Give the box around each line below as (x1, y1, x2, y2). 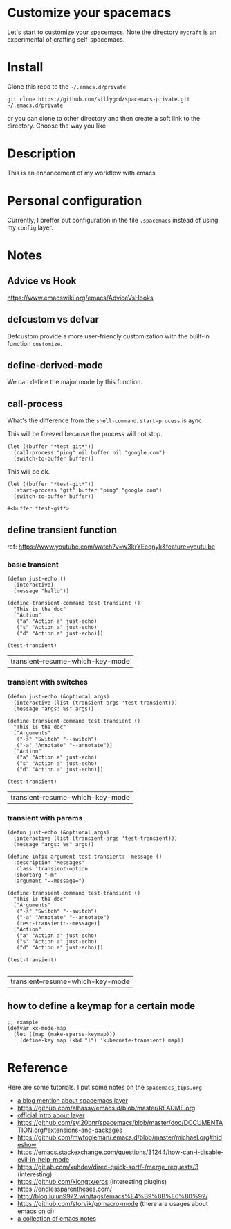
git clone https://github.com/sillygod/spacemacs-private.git (7, 96, 190, 103)
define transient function (7, 524, 118, 535)
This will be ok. (7, 467, 50, 476)
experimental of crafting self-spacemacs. (7, 35, 125, 43)
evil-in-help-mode (17, 1155, 70, 1163)
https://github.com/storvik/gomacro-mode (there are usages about (17, 1199, 209, 1207)
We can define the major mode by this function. (7, 378, 143, 386)
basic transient (7, 560, 59, 569)
